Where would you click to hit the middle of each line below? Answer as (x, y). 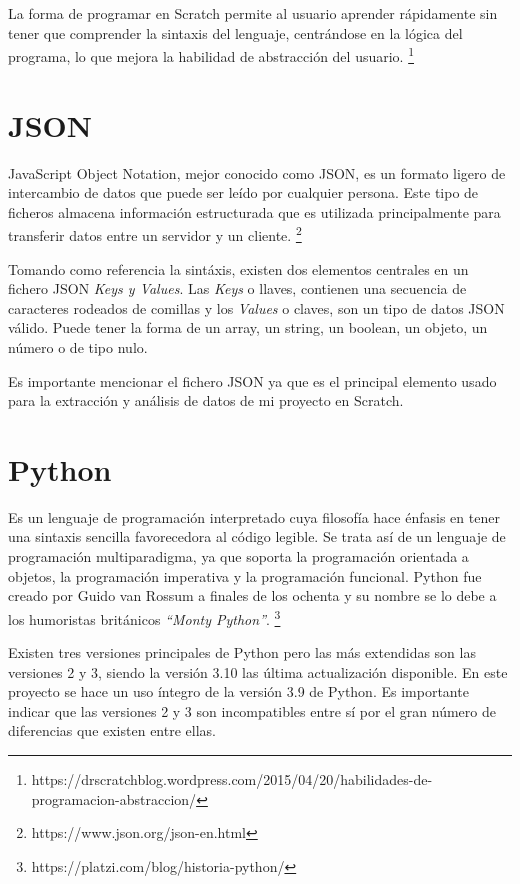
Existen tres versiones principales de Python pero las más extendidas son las (242, 652)
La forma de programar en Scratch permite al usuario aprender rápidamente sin (253, 13)
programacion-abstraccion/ (114, 798)
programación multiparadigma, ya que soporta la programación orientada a (238, 556)
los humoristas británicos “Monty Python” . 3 (144, 617)
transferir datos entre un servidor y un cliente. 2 (155, 233)
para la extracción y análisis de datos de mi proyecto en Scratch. (206, 400)
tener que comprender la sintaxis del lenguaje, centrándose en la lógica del (235, 32)
